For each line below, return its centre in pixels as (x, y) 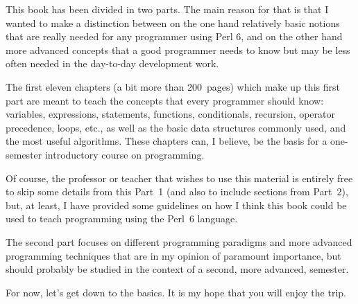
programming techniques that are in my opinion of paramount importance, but (173, 255)
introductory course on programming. (125, 154)
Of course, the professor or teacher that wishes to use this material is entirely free (179, 178)
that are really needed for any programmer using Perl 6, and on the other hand (174, 36)
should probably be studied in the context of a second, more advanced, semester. (177, 269)
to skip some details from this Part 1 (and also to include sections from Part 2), (177, 191)
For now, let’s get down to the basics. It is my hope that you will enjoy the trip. (176, 292)
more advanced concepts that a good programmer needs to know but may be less (178, 50)
